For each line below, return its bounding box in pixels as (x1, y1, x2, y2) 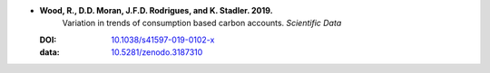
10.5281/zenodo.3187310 (111, 47, 203, 58)
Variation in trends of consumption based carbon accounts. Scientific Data (62, 18, 342, 29)
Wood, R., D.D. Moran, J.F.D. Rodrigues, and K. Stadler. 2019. (39, 5, 273, 15)
